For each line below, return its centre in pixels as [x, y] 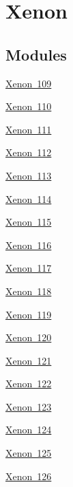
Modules [36, 54]
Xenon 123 [29, 406]
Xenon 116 [29, 245]
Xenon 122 [29, 383]
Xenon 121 [29, 360]
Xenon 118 [29, 291]
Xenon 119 [29, 314]
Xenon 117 [29, 268]
